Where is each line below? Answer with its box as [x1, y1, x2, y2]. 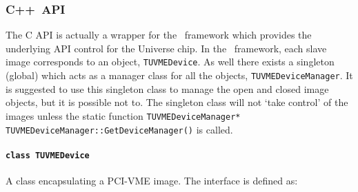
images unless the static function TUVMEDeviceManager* [6, 108, 241, 122]
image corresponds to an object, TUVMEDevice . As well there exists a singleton [6, 54, 335, 69]
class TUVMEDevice [6, 150, 90, 160]
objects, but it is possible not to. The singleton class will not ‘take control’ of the [6, 95, 348, 109]
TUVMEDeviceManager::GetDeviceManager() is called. [6, 122, 233, 136]
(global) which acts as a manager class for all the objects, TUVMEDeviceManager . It [6, 68, 353, 83]
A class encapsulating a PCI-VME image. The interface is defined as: [6, 173, 298, 188]
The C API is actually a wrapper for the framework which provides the [6, 28, 312, 42]
